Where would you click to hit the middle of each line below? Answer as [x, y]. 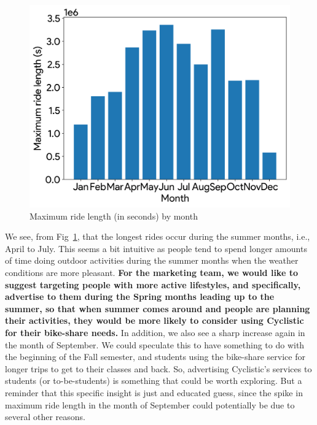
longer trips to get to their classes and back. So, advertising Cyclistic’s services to [158, 368]
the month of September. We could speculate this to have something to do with [155, 344]
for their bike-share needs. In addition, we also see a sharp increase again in [155, 332]
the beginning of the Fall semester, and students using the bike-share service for [155, 357]
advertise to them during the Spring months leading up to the [140, 297]
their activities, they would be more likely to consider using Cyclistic [155, 320]
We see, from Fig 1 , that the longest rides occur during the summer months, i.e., [158, 236]
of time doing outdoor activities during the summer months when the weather [152, 260]
